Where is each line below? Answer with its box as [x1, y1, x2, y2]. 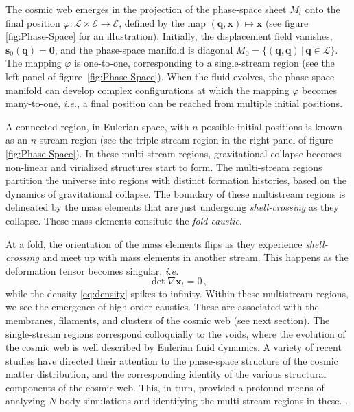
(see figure [265, 15, 309, 30]
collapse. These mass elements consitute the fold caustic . [5, 213, 242, 227]
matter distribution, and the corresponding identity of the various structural [5, 367, 327, 381]
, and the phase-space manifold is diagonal [54, 42, 233, 56]
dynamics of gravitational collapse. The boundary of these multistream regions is [5, 186, 346, 201]
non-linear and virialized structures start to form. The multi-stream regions [5, 159, 322, 174]
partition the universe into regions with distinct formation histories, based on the [5, 173, 346, 187]
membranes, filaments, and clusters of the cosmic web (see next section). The [5, 312, 330, 327]
